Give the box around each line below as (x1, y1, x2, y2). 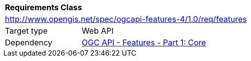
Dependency (5, 38, 52, 47)
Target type (5, 26, 48, 36)
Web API (82, 26, 114, 36)
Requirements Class (5, 2, 82, 12)
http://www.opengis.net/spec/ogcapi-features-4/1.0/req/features (5, 14, 247, 24)
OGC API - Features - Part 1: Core (82, 38, 206, 47)
